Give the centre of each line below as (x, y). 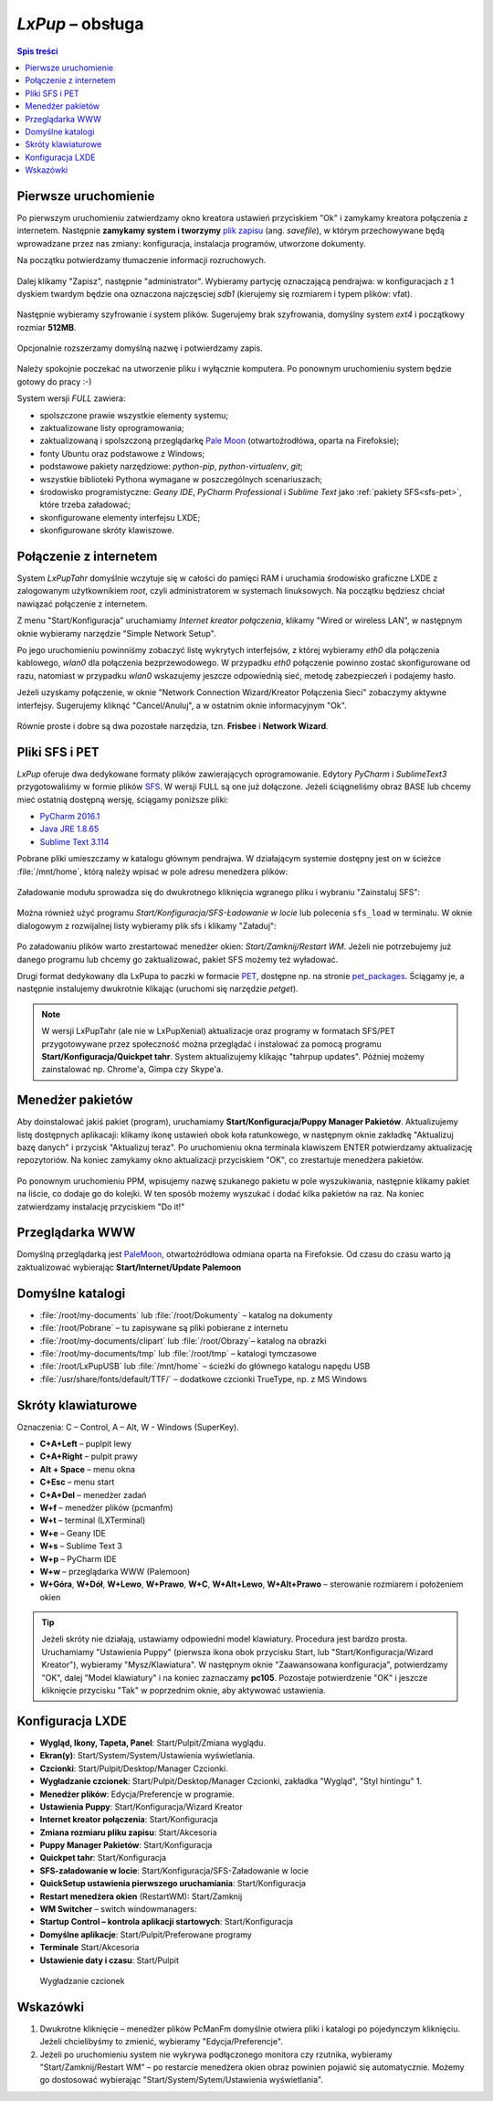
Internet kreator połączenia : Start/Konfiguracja (129, 1820)
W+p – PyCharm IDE (79, 1558)
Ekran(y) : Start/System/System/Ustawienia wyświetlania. (147, 1756)
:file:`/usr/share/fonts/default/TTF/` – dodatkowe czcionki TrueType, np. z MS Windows (204, 1378)
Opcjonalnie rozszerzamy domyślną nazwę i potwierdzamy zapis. (140, 348)
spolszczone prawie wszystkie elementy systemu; (134, 415)
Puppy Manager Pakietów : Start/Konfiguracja (126, 1845)
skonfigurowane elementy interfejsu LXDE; (120, 517)
